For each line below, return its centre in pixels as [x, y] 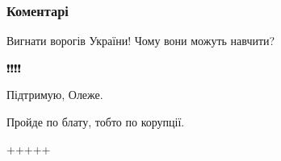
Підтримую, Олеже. [55, 95]
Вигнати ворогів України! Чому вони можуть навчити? [141, 41]
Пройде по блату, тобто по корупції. [96, 122]
